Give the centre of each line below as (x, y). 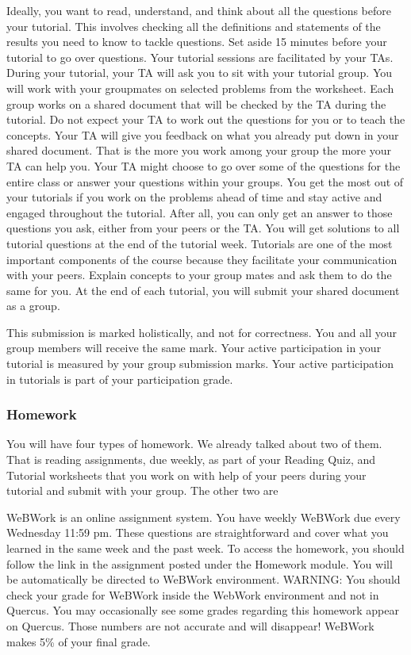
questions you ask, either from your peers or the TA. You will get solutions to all (203, 228)
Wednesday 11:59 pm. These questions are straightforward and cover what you (198, 532)
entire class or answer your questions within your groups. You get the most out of (205, 181)
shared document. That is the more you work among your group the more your (199, 150)
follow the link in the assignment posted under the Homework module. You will (200, 563)
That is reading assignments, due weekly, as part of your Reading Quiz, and (191, 460)
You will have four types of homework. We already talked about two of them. (194, 444)
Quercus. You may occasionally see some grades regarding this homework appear (203, 610)
